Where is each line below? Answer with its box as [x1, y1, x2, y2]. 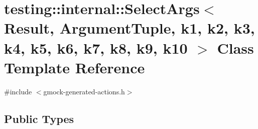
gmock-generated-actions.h [43, 86, 125, 96]
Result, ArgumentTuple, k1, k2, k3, [4, 18, 255, 38]
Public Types [4, 110, 74, 126]
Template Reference [4, 57, 145, 77]
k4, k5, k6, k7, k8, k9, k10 [4, 37, 188, 58]
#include [4, 86, 32, 96]
